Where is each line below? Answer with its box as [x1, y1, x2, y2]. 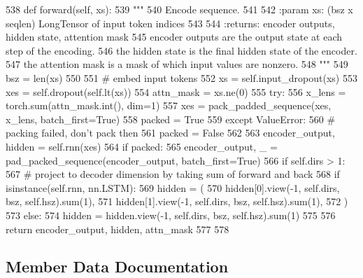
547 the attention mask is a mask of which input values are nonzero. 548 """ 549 [6, 57, 348, 71]
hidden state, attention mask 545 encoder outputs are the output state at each [6, 29, 343, 44]
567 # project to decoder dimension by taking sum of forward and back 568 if [6, 167, 340, 181]
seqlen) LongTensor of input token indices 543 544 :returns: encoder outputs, [6, 15, 335, 30]
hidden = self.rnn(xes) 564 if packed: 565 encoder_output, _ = [6, 139, 278, 153]
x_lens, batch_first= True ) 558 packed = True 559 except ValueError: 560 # [6, 111, 336, 126]
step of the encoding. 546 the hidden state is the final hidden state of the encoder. [6, 43, 357, 57]
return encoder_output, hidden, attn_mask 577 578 [6, 221, 229, 236]
